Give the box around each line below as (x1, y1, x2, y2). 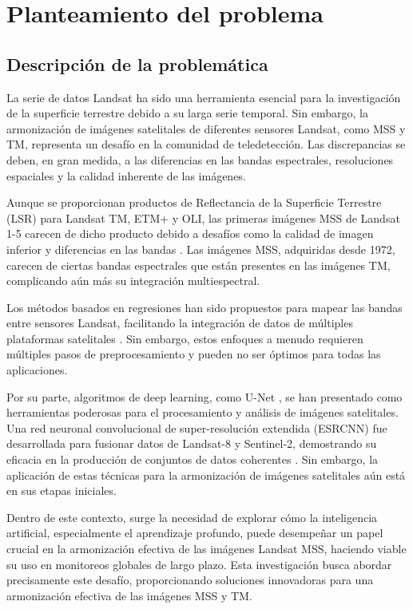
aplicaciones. (6, 362, 68, 378)
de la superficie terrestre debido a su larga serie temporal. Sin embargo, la (6, 105, 368, 121)
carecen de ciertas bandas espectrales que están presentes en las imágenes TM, (6, 256, 391, 273)
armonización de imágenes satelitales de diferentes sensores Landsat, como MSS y (6, 120, 406, 136)
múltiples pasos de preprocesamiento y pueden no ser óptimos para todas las (6, 346, 381, 362)
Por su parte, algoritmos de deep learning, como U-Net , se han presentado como (6, 388, 403, 405)
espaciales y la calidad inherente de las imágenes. (6, 167, 246, 184)
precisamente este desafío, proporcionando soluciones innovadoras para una (6, 571, 374, 588)
